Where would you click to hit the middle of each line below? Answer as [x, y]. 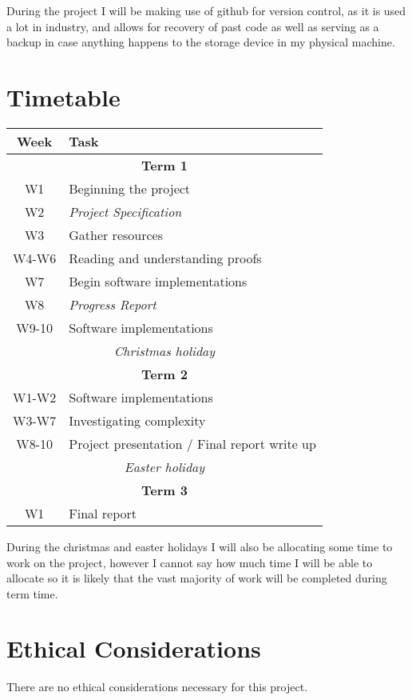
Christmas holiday [164, 350]
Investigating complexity [137, 420]
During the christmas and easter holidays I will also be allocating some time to [200, 546]
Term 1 [164, 165]
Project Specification [125, 211]
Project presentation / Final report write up [192, 443]
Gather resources [116, 234]
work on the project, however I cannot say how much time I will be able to [190, 562]
